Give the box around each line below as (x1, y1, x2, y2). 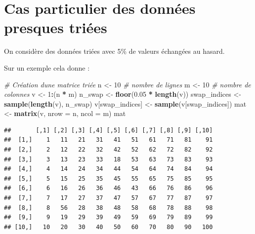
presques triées (4, 17, 107, 38)
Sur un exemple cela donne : (4, 62, 90, 73)
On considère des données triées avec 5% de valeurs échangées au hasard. (4, 46, 225, 56)
